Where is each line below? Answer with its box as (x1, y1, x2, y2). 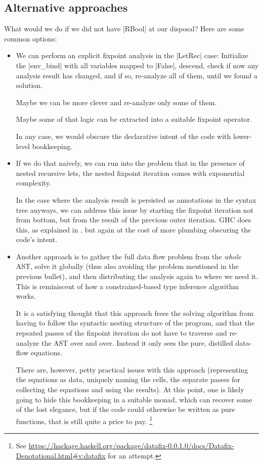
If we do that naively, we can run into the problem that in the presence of (16, 158, 245, 168)
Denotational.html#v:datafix (16, 450, 106, 460)
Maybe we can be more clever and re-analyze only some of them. (16, 97, 217, 107)
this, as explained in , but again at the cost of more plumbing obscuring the (16, 224, 251, 235)
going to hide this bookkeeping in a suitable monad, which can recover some (16, 394, 252, 404)
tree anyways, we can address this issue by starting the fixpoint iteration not (16, 204, 254, 215)
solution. (16, 80, 43, 90)
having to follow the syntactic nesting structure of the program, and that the (16, 317, 255, 328)
